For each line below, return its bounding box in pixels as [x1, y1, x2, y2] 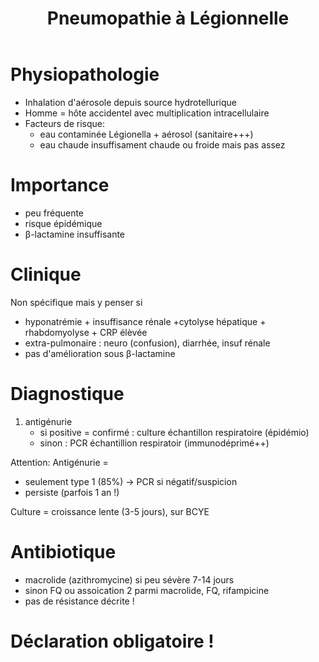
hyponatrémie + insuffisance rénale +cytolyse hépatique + [24, 315, 267, 327]
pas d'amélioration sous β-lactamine [24, 347, 176, 359]
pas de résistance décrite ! [24, 595, 135, 607]
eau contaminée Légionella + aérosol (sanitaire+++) [39, 128, 254, 140]
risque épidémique [24, 217, 103, 229]
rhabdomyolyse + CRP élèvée [24, 326, 148, 338]
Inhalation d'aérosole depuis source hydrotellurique [24, 96, 237, 108]
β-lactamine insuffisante [24, 228, 126, 240]
